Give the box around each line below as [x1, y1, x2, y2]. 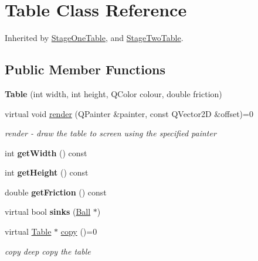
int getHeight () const [5, 166, 89, 178]
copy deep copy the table [5, 245, 91, 257]
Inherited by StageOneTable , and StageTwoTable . [5, 32, 184, 44]
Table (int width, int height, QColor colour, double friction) [5, 87, 222, 99]
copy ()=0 [60, 225, 97, 238]
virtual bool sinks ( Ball [5, 205, 91, 218]
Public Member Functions [5, 60, 165, 78]
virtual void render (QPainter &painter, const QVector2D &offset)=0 [5, 107, 253, 119]
